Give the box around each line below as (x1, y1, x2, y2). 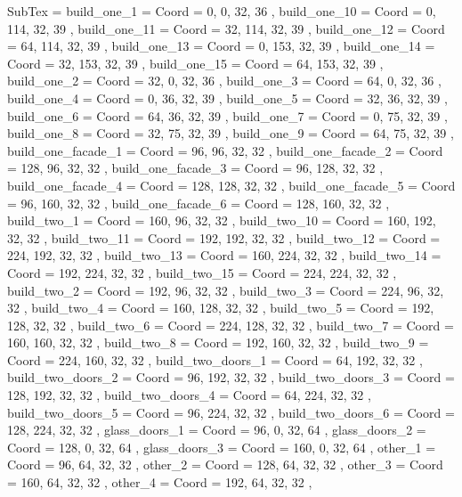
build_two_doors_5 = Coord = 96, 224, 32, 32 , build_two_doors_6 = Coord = (7, 403, 455, 421)
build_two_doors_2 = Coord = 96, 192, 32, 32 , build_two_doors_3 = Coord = (7, 368, 455, 387)
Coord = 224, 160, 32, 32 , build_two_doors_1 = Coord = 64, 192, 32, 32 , (7, 350, 423, 369)
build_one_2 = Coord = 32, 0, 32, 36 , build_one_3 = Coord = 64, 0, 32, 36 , (7, 71, 442, 90)
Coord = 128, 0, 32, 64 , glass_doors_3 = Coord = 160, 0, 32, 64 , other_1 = (7, 437, 436, 456)
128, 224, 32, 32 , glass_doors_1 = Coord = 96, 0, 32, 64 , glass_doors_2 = (7, 420, 426, 439)
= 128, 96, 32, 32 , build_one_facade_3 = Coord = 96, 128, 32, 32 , (7, 159, 384, 177)
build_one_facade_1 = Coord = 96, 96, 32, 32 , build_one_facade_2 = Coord (7, 141, 443, 159)
